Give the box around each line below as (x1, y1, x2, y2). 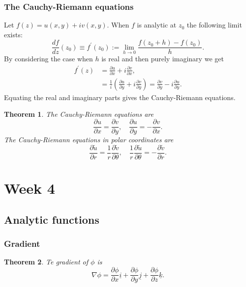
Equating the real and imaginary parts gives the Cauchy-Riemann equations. (4, 92, 236, 102)
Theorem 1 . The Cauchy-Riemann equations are (4, 108, 154, 119)
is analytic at (137, 20, 177, 30)
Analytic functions (4, 211, 99, 227)
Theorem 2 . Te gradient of (4, 257, 89, 267)
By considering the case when (4, 53, 93, 64)
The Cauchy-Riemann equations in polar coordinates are (4, 134, 174, 145)
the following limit (186, 20, 242, 30)
